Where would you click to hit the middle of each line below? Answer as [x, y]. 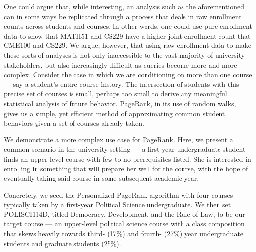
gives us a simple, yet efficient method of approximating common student [115, 113]
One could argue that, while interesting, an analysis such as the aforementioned [124, 6]
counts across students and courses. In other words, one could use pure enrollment [128, 26]
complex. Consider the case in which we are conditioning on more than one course [128, 74]
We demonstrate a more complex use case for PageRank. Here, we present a [119, 139]
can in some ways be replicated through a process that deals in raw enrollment [123, 16]
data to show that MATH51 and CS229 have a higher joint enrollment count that [127, 35]
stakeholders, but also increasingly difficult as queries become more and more [121, 64]
